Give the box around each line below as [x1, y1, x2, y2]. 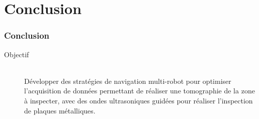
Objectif [4, 49, 29, 59]
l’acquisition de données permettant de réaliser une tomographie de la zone [24, 85, 255, 96]
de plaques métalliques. [24, 105, 96, 115]
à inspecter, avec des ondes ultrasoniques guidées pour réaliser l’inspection [24, 95, 253, 105]
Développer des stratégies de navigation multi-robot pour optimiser [24, 75, 231, 86]
